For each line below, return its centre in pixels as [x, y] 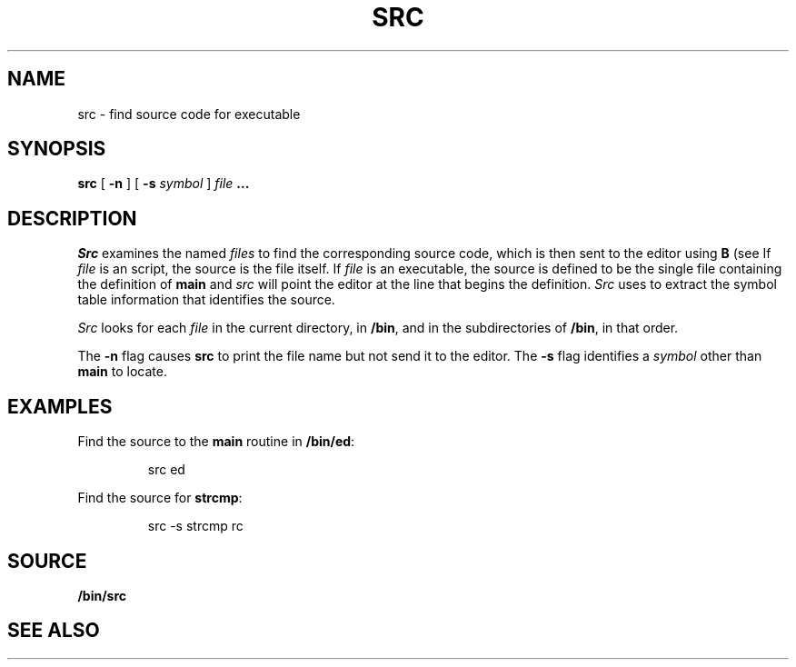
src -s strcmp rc [195, 526]
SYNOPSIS [57, 149]
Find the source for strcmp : [160, 498]
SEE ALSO [54, 631]
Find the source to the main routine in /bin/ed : [216, 442]
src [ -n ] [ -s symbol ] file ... [164, 184]
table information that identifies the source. [206, 300]
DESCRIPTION [72, 218]
